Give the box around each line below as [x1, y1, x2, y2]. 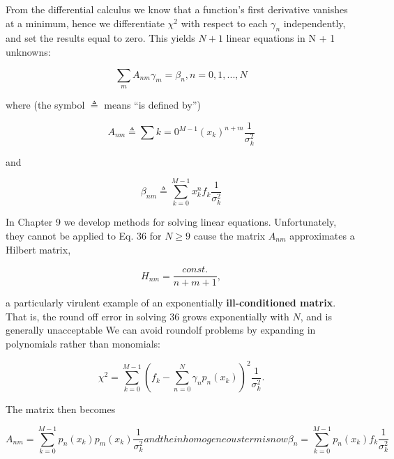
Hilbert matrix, [6, 242, 71, 256]
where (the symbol [6, 97, 85, 111]
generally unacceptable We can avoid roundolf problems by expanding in [6, 322, 316, 337]
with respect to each [181, 15, 268, 30]
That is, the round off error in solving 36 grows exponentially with [6, 309, 289, 323]
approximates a [289, 228, 355, 243]
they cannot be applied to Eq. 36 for [6, 228, 162, 243]
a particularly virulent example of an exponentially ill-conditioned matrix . [6, 295, 336, 310]
